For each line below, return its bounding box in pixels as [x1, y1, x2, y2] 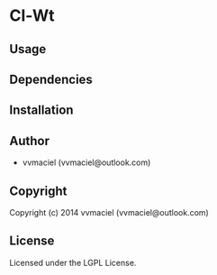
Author [9, 133, 50, 149]
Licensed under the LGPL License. [9, 257, 137, 268]
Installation [9, 103, 74, 118]
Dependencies [9, 71, 93, 87]
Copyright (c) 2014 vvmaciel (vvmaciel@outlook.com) [9, 206, 209, 217]
